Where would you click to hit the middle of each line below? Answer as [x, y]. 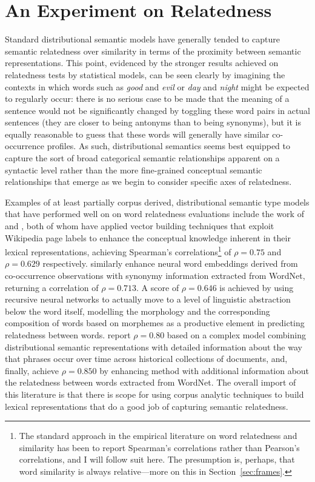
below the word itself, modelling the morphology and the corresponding [138, 311]
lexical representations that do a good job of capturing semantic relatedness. [147, 406]
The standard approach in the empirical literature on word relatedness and [158, 436]
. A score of [158, 287]
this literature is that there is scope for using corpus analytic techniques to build [154, 394]
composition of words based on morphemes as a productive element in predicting [155, 323]
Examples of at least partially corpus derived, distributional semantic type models [157, 202]
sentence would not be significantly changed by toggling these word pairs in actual [157, 110]
